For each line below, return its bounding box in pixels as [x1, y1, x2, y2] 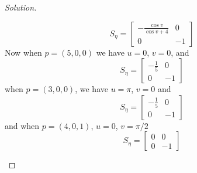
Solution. [5, 1, 37, 13]
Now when [5, 46, 42, 58]
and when [5, 119, 40, 131]
